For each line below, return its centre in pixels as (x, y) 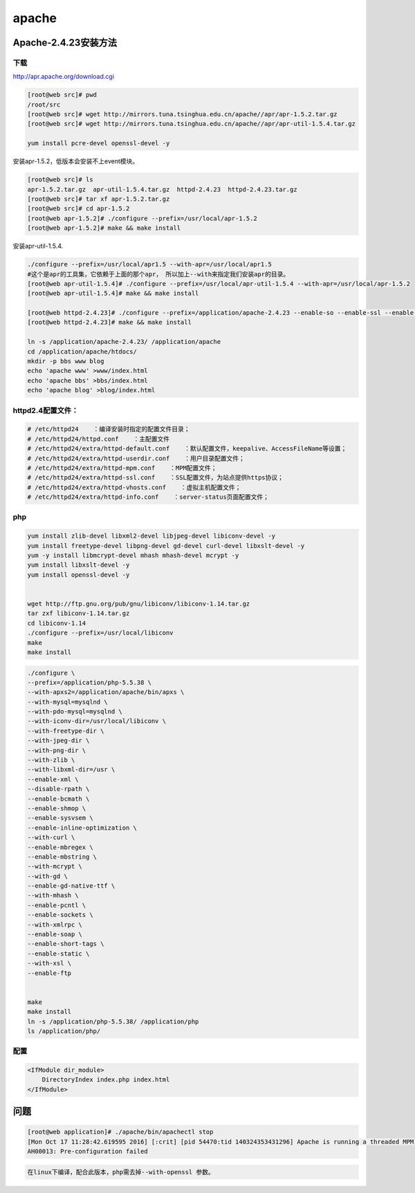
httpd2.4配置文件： (46, 410)
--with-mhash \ (53, 895)
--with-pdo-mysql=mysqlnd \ (75, 712)
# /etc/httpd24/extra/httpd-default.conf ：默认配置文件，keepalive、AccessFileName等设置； (187, 449)
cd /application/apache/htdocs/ (82, 352)
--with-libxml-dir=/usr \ (71, 769)
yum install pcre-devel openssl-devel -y (99, 143)
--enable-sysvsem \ (60, 818)
